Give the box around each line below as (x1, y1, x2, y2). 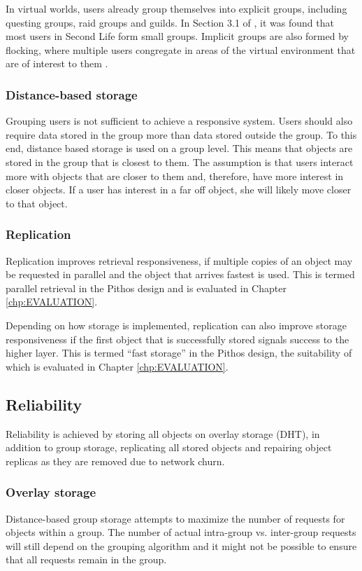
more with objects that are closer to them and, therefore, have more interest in (6, 168, 344, 183)
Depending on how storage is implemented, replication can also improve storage (6, 317, 347, 332)
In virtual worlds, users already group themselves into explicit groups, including (6, 1, 347, 15)
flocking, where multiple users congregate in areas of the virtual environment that (6, 42, 356, 57)
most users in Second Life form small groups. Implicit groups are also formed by (6, 29, 349, 43)
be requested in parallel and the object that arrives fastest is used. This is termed (6, 267, 355, 282)
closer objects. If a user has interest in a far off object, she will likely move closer (6, 182, 352, 197)
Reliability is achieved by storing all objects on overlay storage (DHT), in (6, 426, 320, 441)
